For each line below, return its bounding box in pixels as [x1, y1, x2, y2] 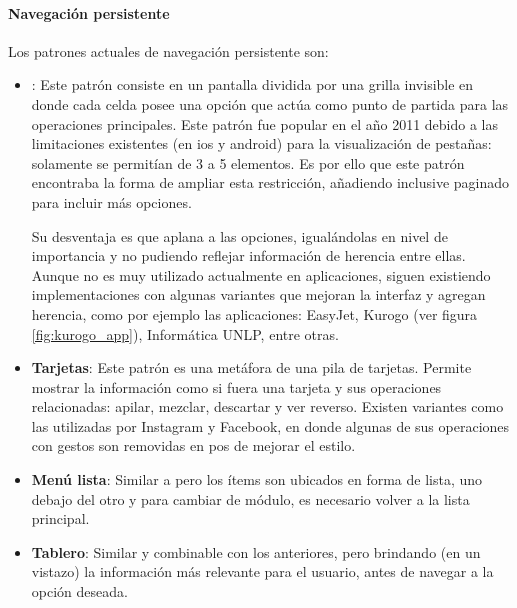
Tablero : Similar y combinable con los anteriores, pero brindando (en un [31, 541, 481, 562]
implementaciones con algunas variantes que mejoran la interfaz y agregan [31, 284, 486, 305]
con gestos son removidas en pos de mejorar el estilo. [31, 435, 356, 456]
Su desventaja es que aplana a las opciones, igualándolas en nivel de [31, 225, 448, 246]
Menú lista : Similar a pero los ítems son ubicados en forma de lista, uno [31, 469, 483, 490]
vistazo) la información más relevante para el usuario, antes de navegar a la [31, 561, 494, 582]
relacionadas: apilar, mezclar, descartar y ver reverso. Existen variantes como [31, 396, 504, 417]
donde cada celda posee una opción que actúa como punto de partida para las [31, 93, 509, 114]
